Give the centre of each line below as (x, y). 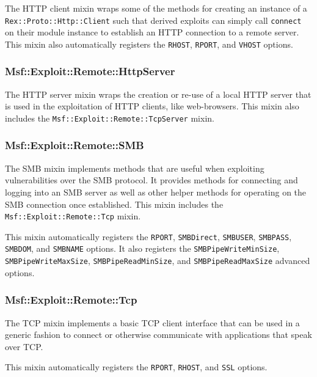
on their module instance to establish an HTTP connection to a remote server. (152, 32)
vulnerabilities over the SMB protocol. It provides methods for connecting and (151, 180)
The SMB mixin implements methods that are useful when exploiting (135, 168)
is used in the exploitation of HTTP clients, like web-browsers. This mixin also (152, 106)
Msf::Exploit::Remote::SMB (75, 145)
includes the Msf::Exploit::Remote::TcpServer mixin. (110, 118)
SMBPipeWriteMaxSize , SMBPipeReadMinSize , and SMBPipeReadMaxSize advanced (158, 261)
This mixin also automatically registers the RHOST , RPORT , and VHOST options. (149, 44)
